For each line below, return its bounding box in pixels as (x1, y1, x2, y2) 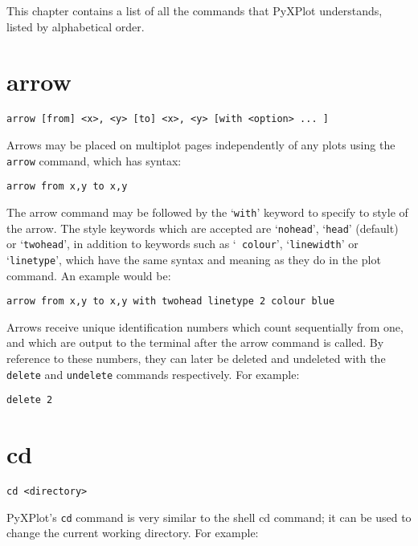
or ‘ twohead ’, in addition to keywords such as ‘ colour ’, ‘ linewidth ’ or (6, 235, 359, 252)
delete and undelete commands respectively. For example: (6, 365, 300, 382)
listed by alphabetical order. (6, 18, 145, 35)
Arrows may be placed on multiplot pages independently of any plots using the (6, 136, 395, 153)
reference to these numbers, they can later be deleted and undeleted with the (6, 349, 386, 366)
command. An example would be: (6, 267, 171, 283)
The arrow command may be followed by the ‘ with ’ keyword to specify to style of (6, 203, 408, 220)
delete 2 (6, 394, 53, 406)
